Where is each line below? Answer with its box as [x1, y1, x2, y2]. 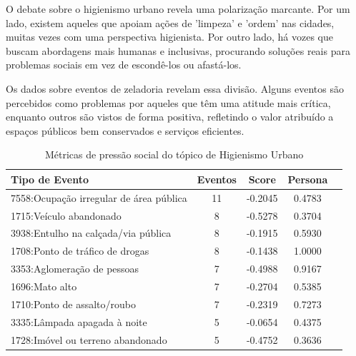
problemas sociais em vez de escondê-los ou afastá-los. [6, 57, 242, 72]
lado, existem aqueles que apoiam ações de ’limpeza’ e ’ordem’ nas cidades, [6, 15, 335, 30]
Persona [287, 171, 328, 186]
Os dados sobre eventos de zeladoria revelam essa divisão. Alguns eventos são [6, 81, 344, 96]
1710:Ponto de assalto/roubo [11, 296, 137, 311]
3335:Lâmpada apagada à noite [11, 314, 147, 329]
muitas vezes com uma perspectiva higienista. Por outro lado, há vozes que [6, 29, 333, 44]
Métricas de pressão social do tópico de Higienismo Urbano [44, 147, 304, 162]
